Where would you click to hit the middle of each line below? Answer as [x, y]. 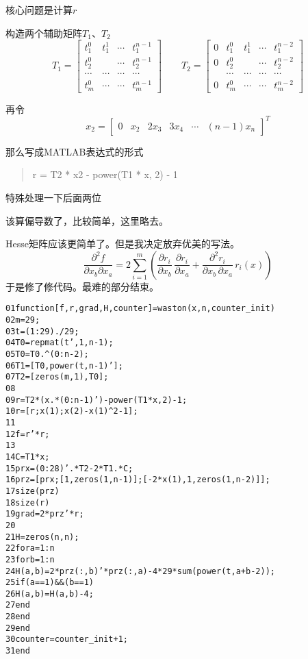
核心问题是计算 [39, 10]
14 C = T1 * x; [28, 457]
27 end [18, 605]
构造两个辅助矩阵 [44, 33]
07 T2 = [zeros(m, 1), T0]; [57, 377]
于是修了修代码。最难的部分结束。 [82, 286]
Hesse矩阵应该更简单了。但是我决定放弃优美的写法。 [123, 244]
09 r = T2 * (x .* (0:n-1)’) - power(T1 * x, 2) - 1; [97, 400]
